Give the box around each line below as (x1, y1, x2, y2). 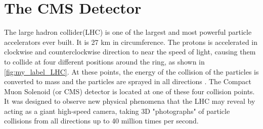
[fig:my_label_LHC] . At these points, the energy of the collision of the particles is (4, 66, 259, 77)
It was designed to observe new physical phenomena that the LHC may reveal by (4, 96, 255, 106)
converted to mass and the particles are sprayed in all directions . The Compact (4, 76, 251, 87)
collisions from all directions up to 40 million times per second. (4, 115, 199, 126)
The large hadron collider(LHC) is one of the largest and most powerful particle (4, 27, 252, 37)
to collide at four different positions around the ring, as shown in (4, 56, 205, 67)
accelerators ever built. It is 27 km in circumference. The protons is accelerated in (4, 36, 258, 47)
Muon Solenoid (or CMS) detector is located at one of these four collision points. (4, 86, 255, 96)
